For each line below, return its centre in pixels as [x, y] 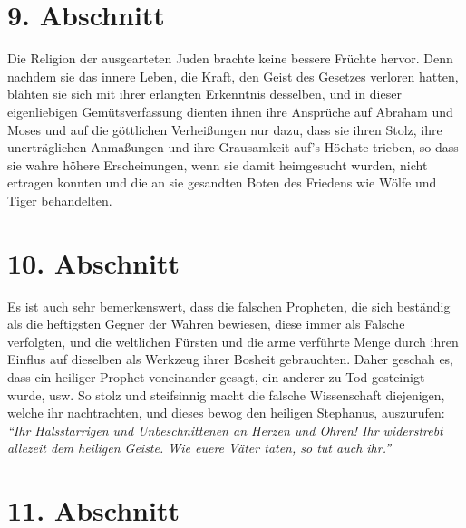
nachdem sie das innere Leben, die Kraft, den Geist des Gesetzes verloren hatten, [233, 76]
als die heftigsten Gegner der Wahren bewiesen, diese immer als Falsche [206, 324]
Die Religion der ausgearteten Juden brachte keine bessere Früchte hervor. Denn [230, 58]
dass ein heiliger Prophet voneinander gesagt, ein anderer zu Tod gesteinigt [216, 376]
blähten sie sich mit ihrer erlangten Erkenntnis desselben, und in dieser [204, 94]
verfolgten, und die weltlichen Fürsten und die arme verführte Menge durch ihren [233, 341]
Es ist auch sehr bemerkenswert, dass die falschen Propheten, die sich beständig [229, 306]
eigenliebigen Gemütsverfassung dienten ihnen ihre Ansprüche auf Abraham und [230, 111]
